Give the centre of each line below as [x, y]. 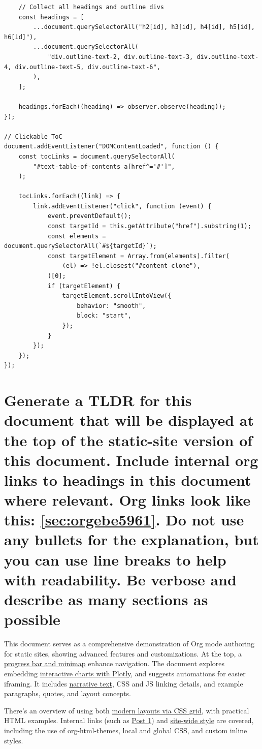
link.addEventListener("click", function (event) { [122, 206]
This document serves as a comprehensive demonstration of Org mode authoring [129, 644]
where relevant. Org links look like [127, 500]
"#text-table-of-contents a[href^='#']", [104, 166]
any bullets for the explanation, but [132, 539]
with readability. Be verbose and [120, 579]
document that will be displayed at [129, 420]
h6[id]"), [21, 37]
